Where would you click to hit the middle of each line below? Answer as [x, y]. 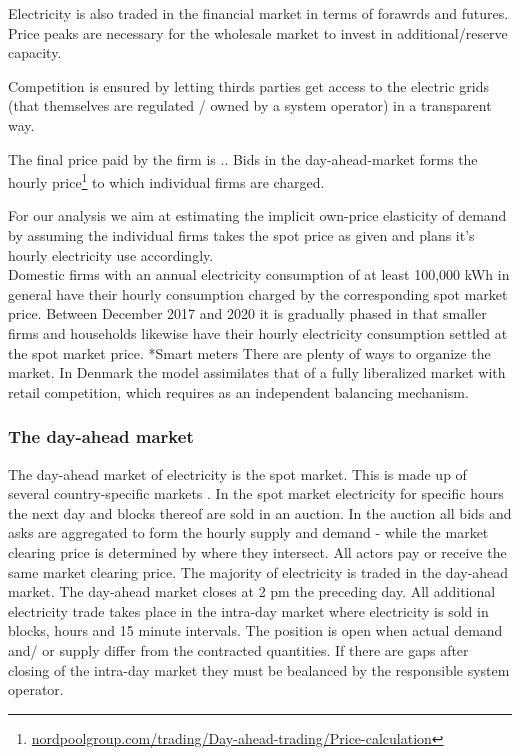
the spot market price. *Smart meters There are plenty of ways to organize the [249, 352]
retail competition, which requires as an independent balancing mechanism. [238, 391]
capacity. [35, 52]
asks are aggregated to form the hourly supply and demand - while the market [248, 532]
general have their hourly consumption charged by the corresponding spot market [258, 293]
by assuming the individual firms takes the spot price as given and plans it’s [241, 235]
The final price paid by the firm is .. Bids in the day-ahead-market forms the [243, 158]
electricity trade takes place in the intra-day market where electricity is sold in [248, 610]
